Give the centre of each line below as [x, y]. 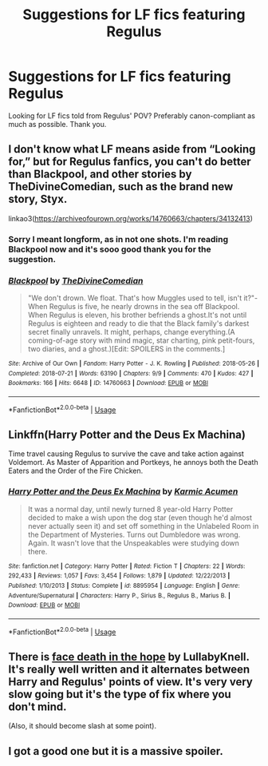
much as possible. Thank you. [57, 124]
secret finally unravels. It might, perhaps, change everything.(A [131, 331]
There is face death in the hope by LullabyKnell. [129, 657]
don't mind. [37, 707]
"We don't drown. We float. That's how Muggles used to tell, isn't [134, 298]
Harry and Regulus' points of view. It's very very [130, 682]
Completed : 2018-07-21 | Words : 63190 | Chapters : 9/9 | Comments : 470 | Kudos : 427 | [131, 373]
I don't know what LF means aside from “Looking [132, 149]
